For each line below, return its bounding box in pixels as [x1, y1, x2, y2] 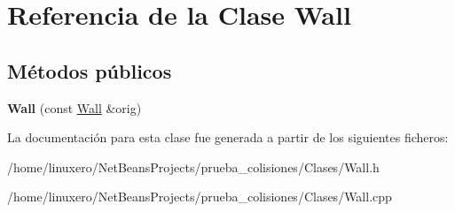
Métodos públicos [7, 57, 172, 84]
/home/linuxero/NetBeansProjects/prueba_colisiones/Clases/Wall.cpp [7, 187, 392, 206]
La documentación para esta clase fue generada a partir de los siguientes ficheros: [7, 128, 449, 147]
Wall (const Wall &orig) [7, 98, 142, 117]
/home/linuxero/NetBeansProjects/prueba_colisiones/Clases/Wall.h [7, 157, 380, 176]
